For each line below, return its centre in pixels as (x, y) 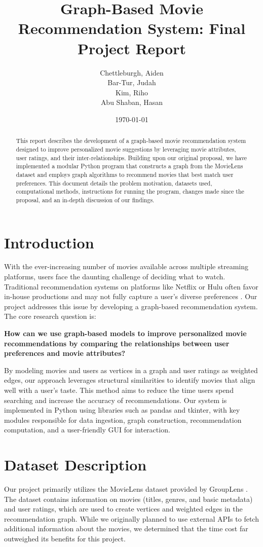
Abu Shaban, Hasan (132, 102)
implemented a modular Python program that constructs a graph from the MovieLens (129, 166)
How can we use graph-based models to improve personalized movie (125, 333)
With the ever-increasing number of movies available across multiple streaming (126, 266)
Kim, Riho (132, 92)
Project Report (131, 48)
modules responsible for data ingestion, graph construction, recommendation (123, 420)
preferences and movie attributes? (65, 353)
